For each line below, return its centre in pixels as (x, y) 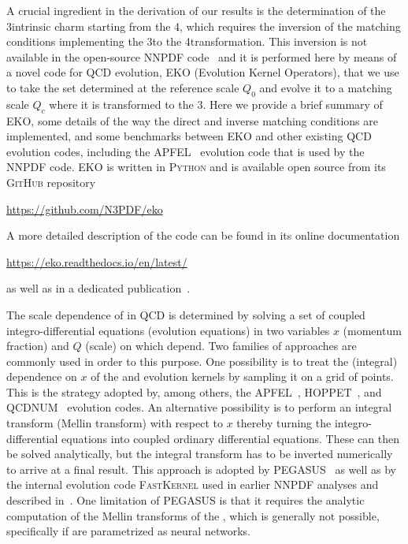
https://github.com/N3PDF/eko (85, 209)
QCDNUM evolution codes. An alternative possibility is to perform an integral (199, 407)
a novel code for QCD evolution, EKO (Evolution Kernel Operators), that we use (203, 72)
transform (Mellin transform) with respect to (115, 423)
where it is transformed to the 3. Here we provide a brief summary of (216, 104)
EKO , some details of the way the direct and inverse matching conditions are (192, 120)
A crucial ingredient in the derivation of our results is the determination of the (196, 10)
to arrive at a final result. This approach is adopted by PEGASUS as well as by (201, 469)
